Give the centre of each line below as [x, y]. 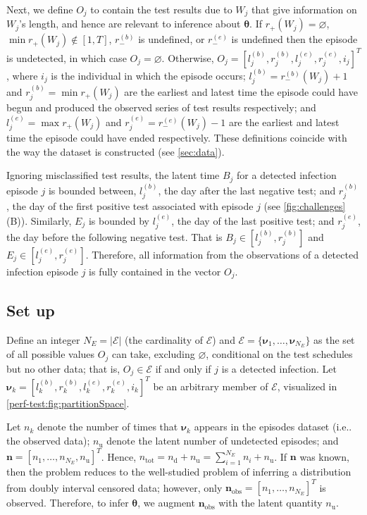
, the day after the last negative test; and [247, 190]
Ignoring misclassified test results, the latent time [113, 175]
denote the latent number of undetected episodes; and [223, 441]
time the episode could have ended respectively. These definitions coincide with [177, 138]
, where [22, 75]
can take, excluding [153, 354]
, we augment [166, 503]
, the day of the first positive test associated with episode [130, 206]
